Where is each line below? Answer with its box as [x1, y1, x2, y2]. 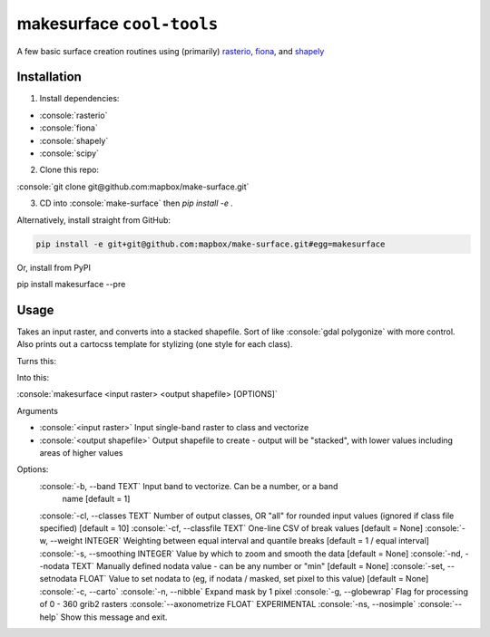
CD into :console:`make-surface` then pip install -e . [39, 198, 234, 208]
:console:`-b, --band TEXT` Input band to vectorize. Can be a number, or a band [39, 480, 338, 491]
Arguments [16, 405, 59, 416]
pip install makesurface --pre [16, 278, 126, 289]
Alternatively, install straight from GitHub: [16, 214, 171, 226]
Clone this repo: [39, 164, 100, 176]
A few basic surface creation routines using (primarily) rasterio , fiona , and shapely [16, 45, 325, 56]
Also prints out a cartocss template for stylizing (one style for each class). [16, 339, 294, 350]
